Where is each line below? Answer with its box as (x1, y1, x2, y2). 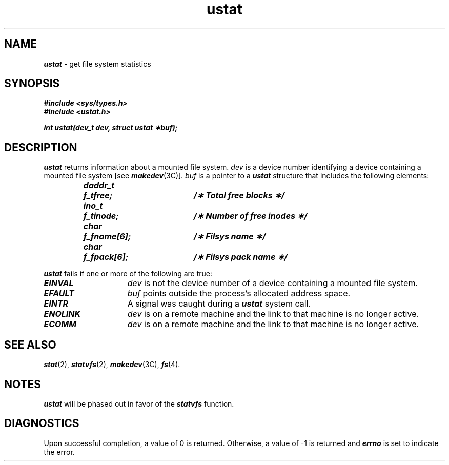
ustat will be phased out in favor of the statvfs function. (44, 399, 234, 408)
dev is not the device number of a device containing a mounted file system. (127, 278, 418, 289)
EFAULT (44, 288, 74, 299)
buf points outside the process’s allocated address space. (127, 288, 351, 299)
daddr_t (83, 180, 115, 191)
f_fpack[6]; (83, 252, 129, 262)
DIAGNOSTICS (4, 417, 79, 430)
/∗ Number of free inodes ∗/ (193, 211, 308, 221)
